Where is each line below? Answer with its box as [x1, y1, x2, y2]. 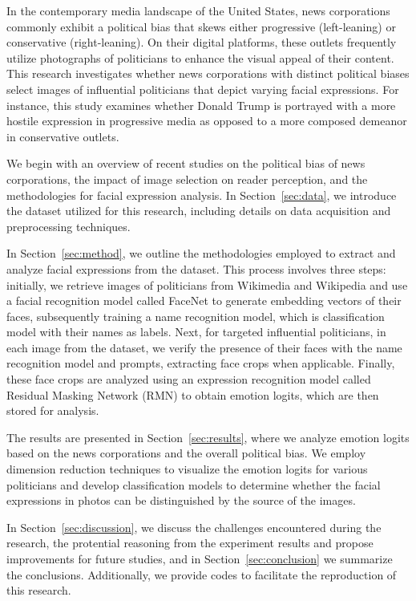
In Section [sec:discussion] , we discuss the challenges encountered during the [6, 518, 382, 535]
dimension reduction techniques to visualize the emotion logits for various [6, 461, 368, 477]
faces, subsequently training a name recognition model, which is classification [6, 307, 385, 324]
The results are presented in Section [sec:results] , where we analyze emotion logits [6, 428, 410, 445]
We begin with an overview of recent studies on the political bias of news [6, 155, 366, 172]
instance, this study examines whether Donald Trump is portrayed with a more [6, 96, 396, 113]
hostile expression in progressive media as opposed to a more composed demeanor [6, 112, 407, 129]
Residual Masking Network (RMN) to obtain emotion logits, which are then [6, 386, 379, 403]
